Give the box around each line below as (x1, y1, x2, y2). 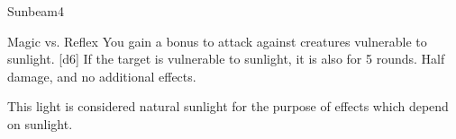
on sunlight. (7, 114, 73, 133)
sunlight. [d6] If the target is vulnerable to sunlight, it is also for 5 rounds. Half (7, 49, 445, 68)
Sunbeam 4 (7, 2, 65, 20)
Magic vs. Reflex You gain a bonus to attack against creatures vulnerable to (7, 31, 427, 50)
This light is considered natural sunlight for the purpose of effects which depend (7, 97, 449, 116)
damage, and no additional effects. (7, 66, 196, 85)
